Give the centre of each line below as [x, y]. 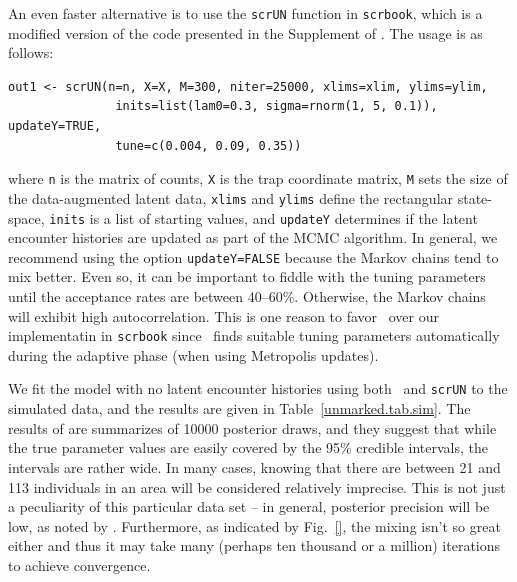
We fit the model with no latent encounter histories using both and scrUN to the [258, 388]
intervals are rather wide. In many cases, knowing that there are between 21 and [254, 466]
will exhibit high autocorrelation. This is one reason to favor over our [223, 315]
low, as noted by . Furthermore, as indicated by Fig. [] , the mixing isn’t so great [254, 525]
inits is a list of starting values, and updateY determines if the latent [263, 217]
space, [26, 217]
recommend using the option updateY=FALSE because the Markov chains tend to [253, 256]
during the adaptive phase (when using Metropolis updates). [193, 354]
